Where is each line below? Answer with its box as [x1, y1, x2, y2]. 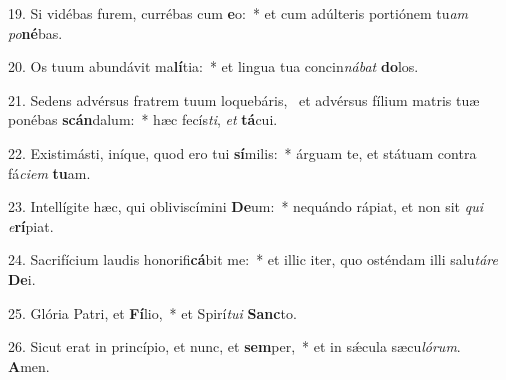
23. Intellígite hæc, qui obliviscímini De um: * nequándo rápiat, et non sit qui [8, 196, 483, 217]
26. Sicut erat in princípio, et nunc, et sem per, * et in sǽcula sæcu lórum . [8, 336, 461, 357]
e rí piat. [8, 215, 54, 236]
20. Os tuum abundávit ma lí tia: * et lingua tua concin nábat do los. [8, 56, 419, 77]
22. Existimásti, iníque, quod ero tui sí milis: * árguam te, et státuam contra [8, 142, 477, 163]
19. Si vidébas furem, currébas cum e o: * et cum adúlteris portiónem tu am [8, 3, 469, 23]
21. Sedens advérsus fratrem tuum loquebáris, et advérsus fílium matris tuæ [8, 89, 480, 110]
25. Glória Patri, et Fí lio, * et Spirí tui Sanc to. [8, 302, 297, 323]
